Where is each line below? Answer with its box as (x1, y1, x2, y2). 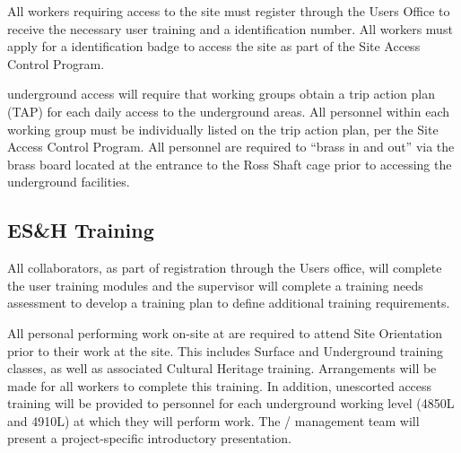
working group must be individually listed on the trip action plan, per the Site (7, 119, 439, 138)
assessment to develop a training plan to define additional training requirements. (7, 293, 450, 312)
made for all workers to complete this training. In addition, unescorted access (7, 376, 432, 395)
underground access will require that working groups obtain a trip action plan (7, 84, 435, 103)
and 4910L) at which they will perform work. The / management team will (7, 411, 420, 430)
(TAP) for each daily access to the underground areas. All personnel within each (7, 101, 450, 120)
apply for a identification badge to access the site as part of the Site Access (7, 37, 421, 56)
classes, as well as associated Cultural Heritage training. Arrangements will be (7, 359, 437, 378)
